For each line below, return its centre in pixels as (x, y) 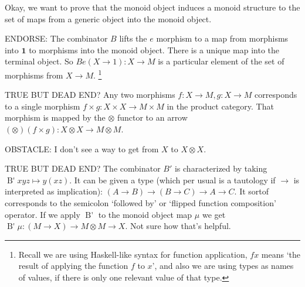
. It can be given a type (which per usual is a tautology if (172, 180)
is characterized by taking (221, 168)
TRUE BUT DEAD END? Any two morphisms (90, 95)
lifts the (133, 38)
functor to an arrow (152, 117)
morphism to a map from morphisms (222, 38)
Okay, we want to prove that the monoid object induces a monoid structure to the (152, 7)
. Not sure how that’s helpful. (178, 226)
